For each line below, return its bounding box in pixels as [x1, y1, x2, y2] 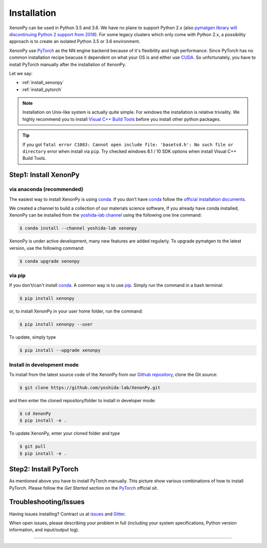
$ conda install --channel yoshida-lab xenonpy [19, 226, 137, 231]
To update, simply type [9, 334, 56, 340]
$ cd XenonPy [19, 411, 51, 416]
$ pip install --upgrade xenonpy [19, 348, 101, 353]
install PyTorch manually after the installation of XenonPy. [9, 61, 126, 67]
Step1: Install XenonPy [9, 171, 80, 179]
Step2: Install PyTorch [9, 465, 79, 473]
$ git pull [19, 444, 46, 450]
